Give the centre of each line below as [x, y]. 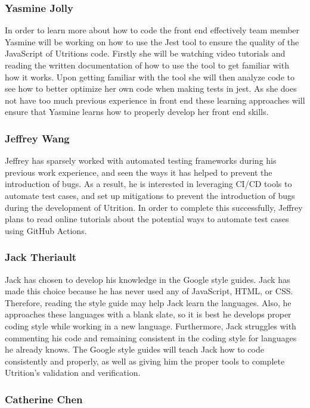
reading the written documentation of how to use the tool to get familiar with [147, 65]
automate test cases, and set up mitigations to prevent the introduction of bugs [150, 195]
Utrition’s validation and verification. [73, 373]
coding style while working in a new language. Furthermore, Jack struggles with [151, 326]
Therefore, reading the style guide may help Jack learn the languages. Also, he [148, 302]
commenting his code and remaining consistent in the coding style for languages [151, 337]
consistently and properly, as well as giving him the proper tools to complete [145, 361]
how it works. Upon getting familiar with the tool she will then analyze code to [150, 77]
